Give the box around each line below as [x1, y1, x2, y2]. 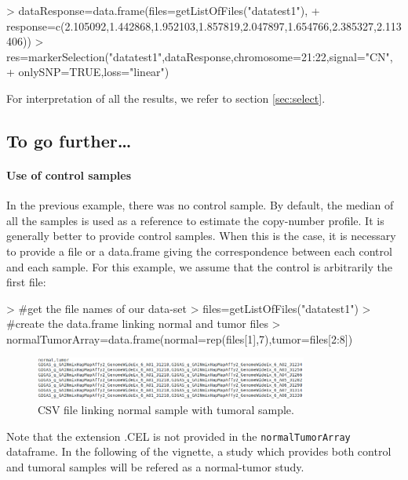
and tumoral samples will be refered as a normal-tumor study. [6, 458, 304, 475]
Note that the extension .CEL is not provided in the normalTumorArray [6, 427, 351, 444]
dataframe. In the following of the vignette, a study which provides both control [6, 443, 392, 460]
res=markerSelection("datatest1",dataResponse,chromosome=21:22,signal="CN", [6, 48, 393, 64]
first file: [6, 274, 46, 290]
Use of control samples [6, 166, 132, 183]
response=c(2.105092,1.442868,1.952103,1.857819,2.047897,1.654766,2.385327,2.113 [6, 17, 402, 34]
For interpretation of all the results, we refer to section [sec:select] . [6, 89, 326, 106]
